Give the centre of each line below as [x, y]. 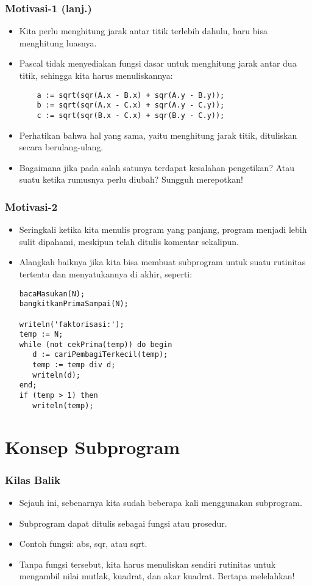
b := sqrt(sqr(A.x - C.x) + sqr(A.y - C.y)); [131, 105]
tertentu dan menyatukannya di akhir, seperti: [106, 273]
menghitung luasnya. [58, 42]
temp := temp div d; [74, 365]
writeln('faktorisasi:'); [72, 324]
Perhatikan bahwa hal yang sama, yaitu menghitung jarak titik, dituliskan [158, 135]
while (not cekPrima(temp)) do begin [96, 344]
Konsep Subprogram [93, 446]
